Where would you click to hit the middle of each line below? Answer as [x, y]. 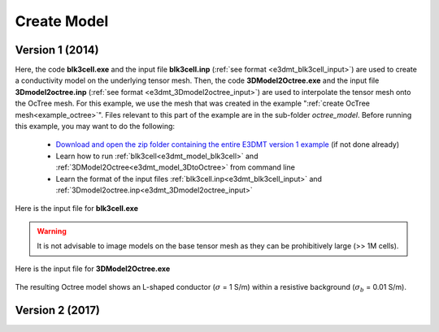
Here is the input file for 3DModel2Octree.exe [93, 269]
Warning [52, 231]
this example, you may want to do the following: [95, 127]
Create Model [62, 21]
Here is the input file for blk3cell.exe [76, 209]
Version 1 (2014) [57, 50]
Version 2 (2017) [58, 310]
